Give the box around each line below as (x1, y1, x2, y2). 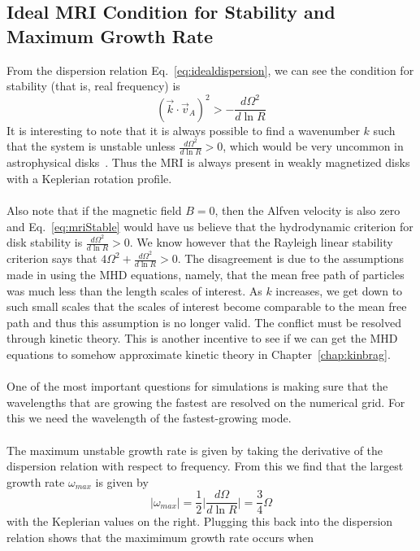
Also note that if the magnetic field (6, 202, 182, 219)
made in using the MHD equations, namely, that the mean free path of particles (6, 266, 405, 283)
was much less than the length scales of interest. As (6, 282, 262, 299)
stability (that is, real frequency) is (6, 77, 180, 94)
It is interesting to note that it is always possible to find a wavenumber (6, 121, 360, 138)
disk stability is (6, 234, 83, 251)
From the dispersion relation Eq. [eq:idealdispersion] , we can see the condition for (6, 61, 414, 78)
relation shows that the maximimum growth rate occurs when (6, 529, 314, 545)
